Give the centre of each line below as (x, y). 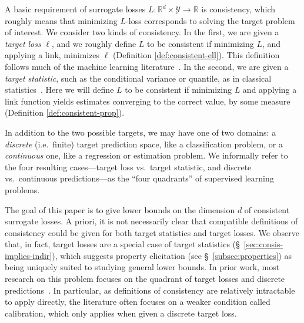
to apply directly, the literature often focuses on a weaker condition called (138, 302)
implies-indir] (29, 255)
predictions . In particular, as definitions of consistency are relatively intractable (150, 290)
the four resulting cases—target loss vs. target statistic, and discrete (128, 166)
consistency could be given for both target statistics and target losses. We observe (152, 232)
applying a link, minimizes (52, 55)
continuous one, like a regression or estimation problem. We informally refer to (146, 155)
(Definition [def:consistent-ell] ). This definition (196, 55)
